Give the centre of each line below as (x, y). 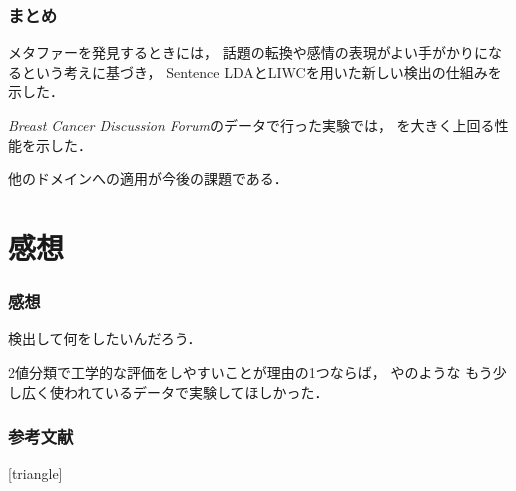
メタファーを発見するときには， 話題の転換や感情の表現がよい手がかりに (248, 52)
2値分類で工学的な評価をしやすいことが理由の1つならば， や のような (234, 371)
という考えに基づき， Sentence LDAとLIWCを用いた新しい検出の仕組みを (261, 71)
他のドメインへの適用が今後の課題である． (148, 178)
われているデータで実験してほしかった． (196, 391)
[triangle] (35, 473)
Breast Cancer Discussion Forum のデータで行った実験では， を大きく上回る (251, 125)
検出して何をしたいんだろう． (105, 338)
